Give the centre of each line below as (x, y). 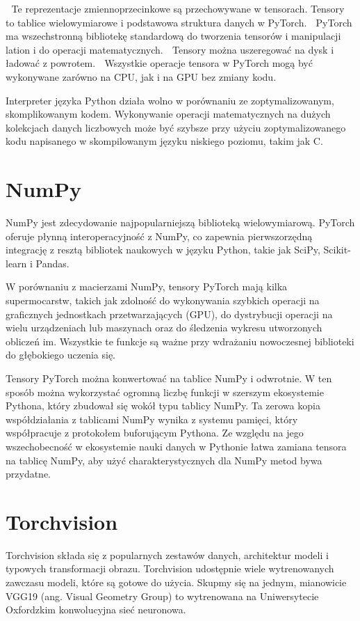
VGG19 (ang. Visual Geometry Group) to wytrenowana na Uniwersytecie (162, 596)
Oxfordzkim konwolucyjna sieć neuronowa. (96, 610)
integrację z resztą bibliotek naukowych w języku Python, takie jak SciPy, (163, 250)
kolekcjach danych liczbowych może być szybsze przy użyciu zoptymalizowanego (176, 127)
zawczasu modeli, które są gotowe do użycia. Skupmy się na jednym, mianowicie (176, 582)
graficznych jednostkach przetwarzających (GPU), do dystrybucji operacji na (169, 314)
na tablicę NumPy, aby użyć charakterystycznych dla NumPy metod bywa (164, 460)
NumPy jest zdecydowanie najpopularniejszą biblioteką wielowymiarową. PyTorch (180, 222)
